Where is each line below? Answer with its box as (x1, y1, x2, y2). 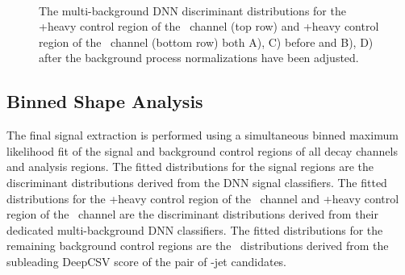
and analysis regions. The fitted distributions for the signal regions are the (6, 158, 374, 175)
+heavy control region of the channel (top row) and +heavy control (39, 18, 379, 35)
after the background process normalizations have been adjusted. (39, 49, 359, 66)
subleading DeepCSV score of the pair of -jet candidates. (6, 252, 287, 269)
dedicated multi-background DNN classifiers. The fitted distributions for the (6, 221, 383, 238)
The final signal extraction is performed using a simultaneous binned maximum (6, 127, 399, 144)
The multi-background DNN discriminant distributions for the (39, 2, 346, 19)
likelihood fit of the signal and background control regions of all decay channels (6, 142, 398, 159)
